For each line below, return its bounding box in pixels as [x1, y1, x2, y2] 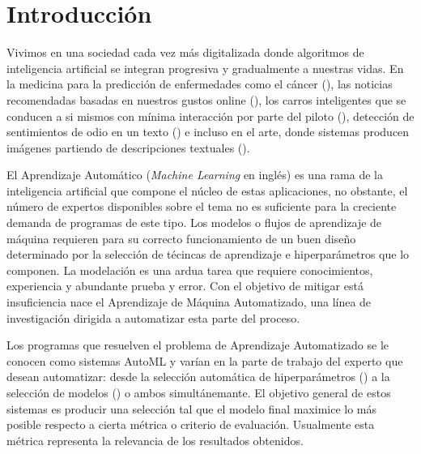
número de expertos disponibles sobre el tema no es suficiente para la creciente [6, 198, 397, 215]
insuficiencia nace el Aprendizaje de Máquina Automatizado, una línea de [6, 293, 372, 311]
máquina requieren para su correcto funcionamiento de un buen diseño [6, 229, 356, 246]
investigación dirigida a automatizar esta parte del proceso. [6, 309, 300, 326]
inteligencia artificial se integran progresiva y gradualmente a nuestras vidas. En [6, 59, 404, 76]
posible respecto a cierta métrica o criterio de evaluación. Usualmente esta [6, 416, 375, 433]
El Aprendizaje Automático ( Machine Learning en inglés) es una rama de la [6, 166, 383, 183]
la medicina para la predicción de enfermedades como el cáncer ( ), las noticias [6, 75, 393, 92]
